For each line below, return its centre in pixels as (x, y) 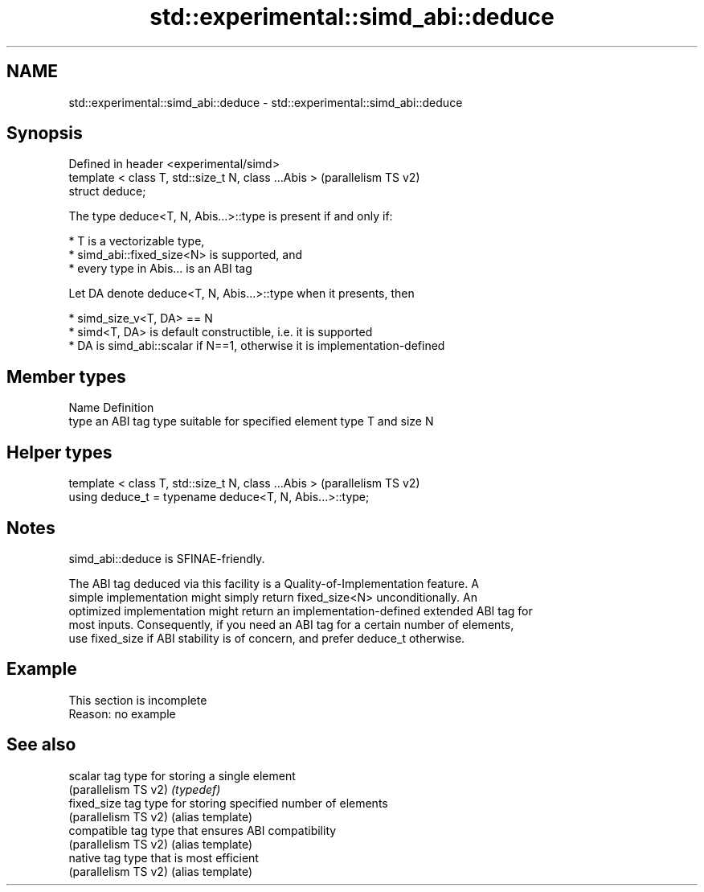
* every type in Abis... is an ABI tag (160, 269)
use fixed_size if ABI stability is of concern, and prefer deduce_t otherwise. (267, 638)
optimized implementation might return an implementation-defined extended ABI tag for (301, 610)
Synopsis (45, 134)
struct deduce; (107, 191)
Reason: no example (122, 713)
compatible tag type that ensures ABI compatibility (203, 830)
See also (41, 745)
